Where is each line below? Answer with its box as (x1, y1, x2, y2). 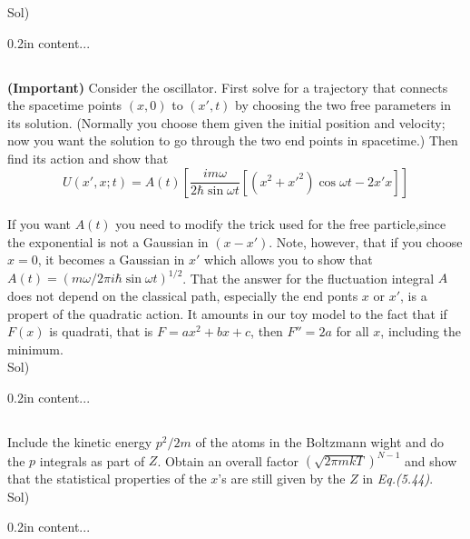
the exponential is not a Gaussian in (7, 232, 209, 251)
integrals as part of (39, 451, 145, 470)
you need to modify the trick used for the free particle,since (115, 215, 446, 234)
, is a (400, 286, 427, 305)
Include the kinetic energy (7, 432, 152, 451)
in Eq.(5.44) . (362, 469, 434, 488)
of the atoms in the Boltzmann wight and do (195, 432, 445, 451)
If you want (7, 215, 71, 234)
